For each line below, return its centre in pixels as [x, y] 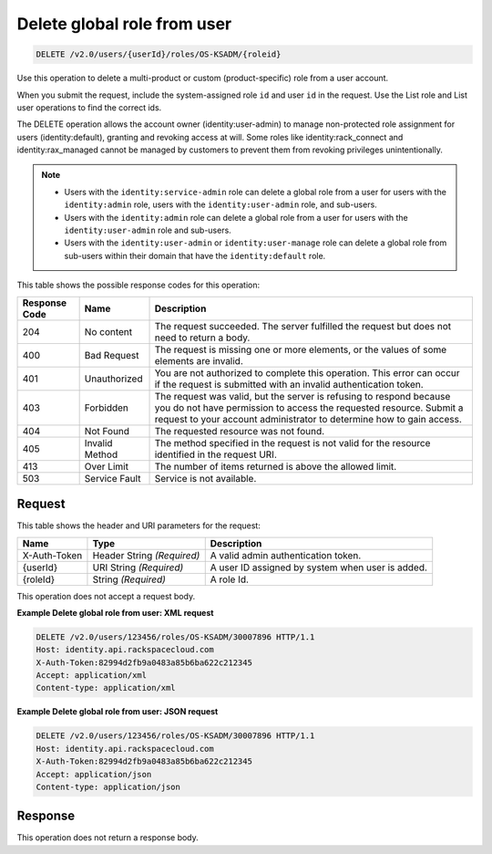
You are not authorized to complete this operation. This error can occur [307, 372]
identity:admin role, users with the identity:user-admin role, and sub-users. [220, 204]
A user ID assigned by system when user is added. [319, 568]
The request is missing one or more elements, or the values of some [301, 349]
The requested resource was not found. [240, 431]
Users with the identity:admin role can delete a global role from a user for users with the [236, 217]
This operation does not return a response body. [108, 838]
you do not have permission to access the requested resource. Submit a [309, 408]
